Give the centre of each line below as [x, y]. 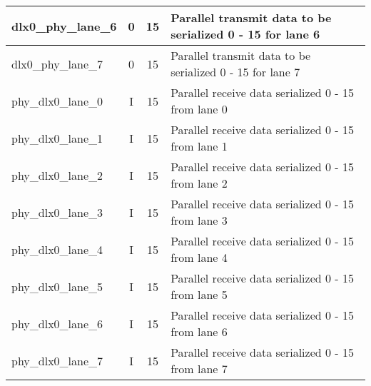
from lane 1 [199, 146]
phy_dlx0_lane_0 [57, 101]
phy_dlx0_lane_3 [57, 212]
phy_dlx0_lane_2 [57, 175]
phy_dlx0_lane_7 [57, 360]
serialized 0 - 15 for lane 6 [245, 34]
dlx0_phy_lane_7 [57, 64]
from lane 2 [199, 183]
